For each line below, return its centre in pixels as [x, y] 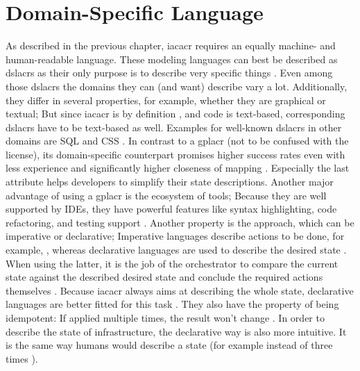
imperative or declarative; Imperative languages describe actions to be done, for [175, 236]
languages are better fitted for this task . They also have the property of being [172, 304]
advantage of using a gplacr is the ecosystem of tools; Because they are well [166, 195]
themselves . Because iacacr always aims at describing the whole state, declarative [180, 290]
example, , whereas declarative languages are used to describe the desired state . [176, 250]
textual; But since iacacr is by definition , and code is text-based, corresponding [175, 114]
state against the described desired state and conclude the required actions [164, 277]
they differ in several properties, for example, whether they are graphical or [166, 100]
